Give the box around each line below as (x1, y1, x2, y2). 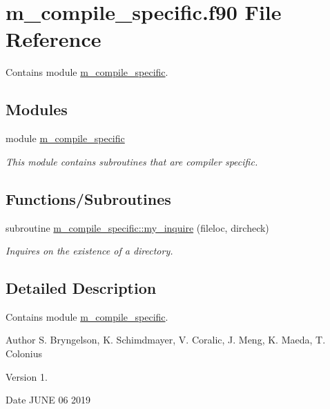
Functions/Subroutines (6, 188, 171, 209)
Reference (6, 25, 101, 53)
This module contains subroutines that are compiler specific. (6, 154, 258, 168)
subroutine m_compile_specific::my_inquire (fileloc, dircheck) (6, 220, 269, 235)
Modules (6, 99, 68, 120)
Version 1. (6, 369, 48, 383)
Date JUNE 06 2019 (6, 392, 91, 407)
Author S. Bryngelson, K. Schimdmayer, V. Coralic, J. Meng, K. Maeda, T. (6, 332, 326, 347)
